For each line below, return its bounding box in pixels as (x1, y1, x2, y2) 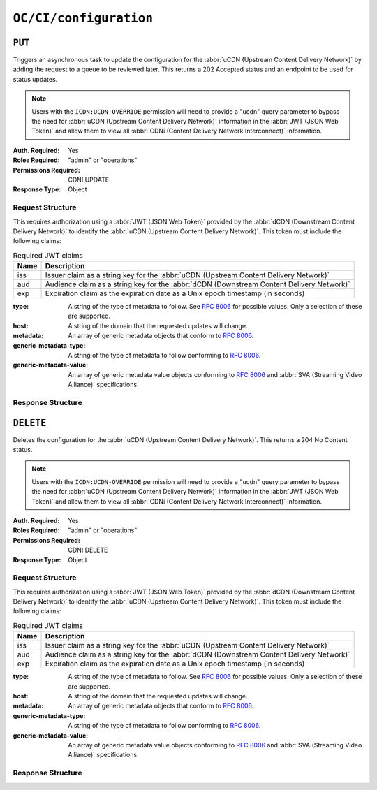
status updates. (13, 75, 58, 83)
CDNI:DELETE (68, 546, 108, 555)
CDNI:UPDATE (68, 175, 110, 184)
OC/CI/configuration (13, 10, 154, 26)
